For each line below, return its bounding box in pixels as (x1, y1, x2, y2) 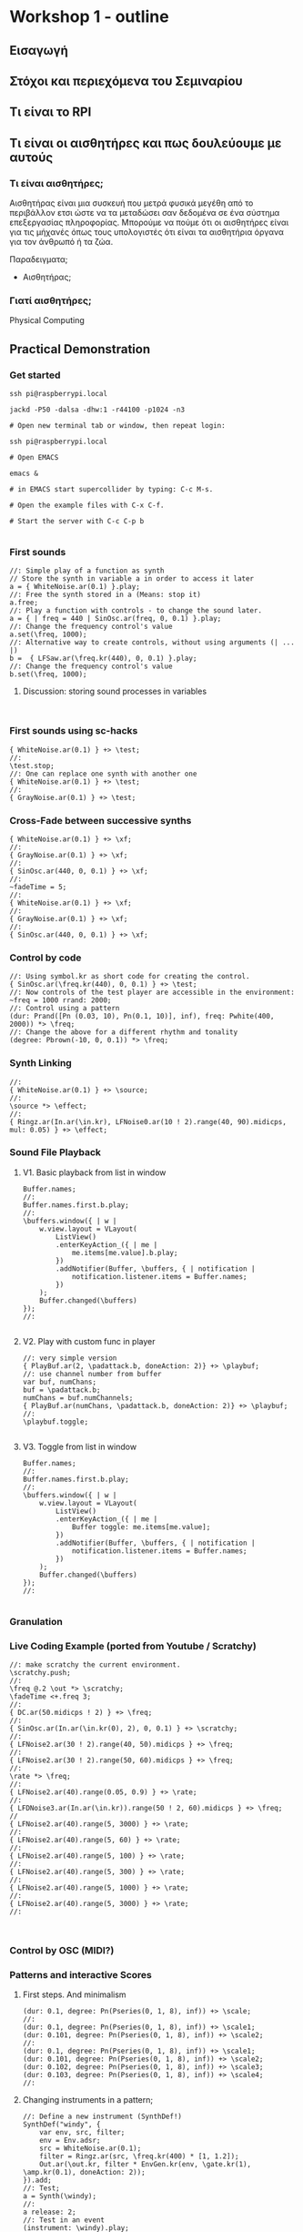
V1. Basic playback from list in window (22, 1167, 167, 1178)
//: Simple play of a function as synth (9, 566, 166, 575)
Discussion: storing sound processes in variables (22, 685, 207, 697)
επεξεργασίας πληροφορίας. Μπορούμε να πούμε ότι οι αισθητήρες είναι (9, 217, 289, 228)
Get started (9, 369, 61, 381)
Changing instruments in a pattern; (22, 2095, 153, 2105)
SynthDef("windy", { (22, 2120, 101, 2129)
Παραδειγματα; (9, 254, 68, 265)
